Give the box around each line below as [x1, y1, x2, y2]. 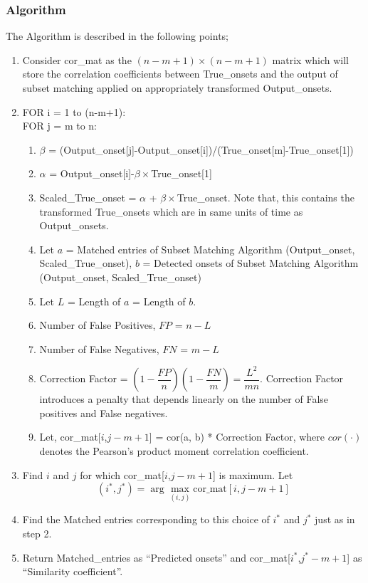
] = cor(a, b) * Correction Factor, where [149, 429, 325, 444]
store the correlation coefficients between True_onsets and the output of [22, 66, 338, 81]
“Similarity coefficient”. [22, 564, 123, 579]
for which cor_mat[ [80, 467, 164, 482]
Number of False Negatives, [39, 341, 159, 356]
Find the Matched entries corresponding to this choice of [22, 512, 270, 527]
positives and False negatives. [39, 405, 168, 420]
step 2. [22, 526, 52, 541]
